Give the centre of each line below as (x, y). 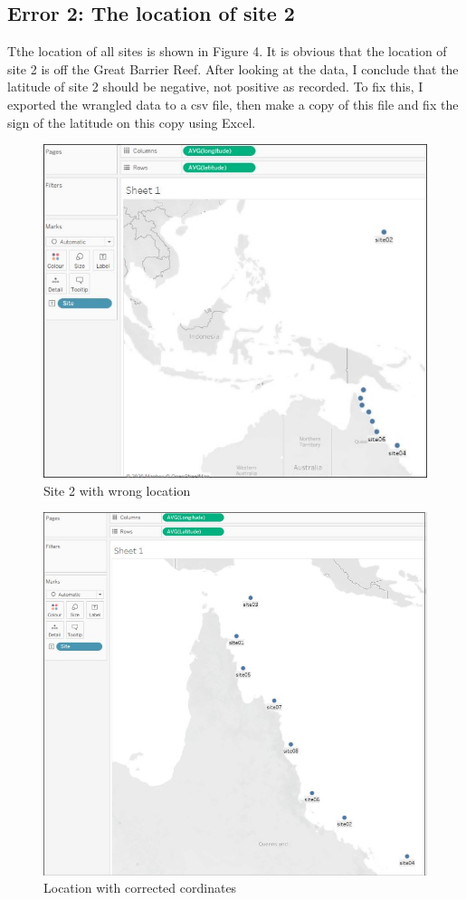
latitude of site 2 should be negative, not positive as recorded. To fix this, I (215, 87)
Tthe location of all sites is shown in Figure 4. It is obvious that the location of (227, 51)
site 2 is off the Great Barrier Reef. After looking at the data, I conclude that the (233, 68)
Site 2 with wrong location (117, 490)
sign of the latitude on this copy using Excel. (132, 122)
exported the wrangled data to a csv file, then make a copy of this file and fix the (233, 104)
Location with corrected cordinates (140, 888)
